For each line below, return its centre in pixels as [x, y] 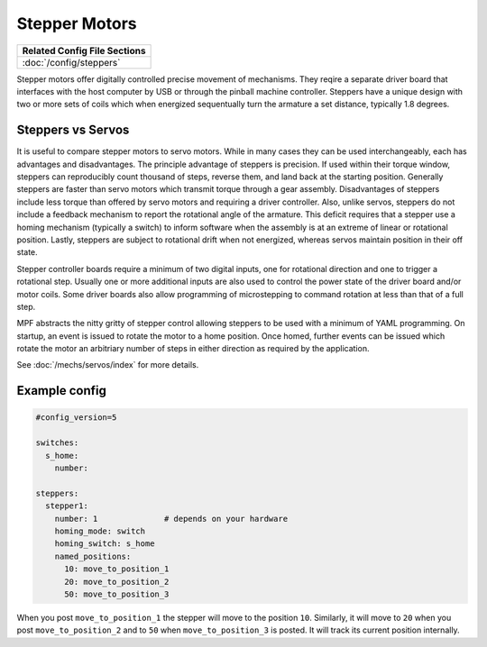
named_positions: [93, 556]
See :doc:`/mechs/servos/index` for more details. [108, 365]
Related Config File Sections [84, 50]
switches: [57, 443]
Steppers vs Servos [73, 130]
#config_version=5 [76, 418]
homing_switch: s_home [105, 544]
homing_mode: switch [100, 531]
